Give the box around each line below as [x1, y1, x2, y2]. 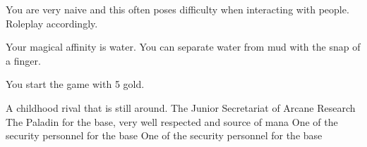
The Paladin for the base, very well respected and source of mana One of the [6, 114, 338, 129]
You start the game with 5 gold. [6, 77, 145, 91]
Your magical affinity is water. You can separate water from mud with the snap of [6, 39, 361, 54]
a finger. [6, 53, 41, 68]
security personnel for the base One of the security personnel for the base [6, 128, 323, 143]
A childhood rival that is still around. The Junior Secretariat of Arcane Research [6, 100, 356, 115]
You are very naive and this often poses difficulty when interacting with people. [6, 2, 349, 16]
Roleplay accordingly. [6, 15, 98, 30]
